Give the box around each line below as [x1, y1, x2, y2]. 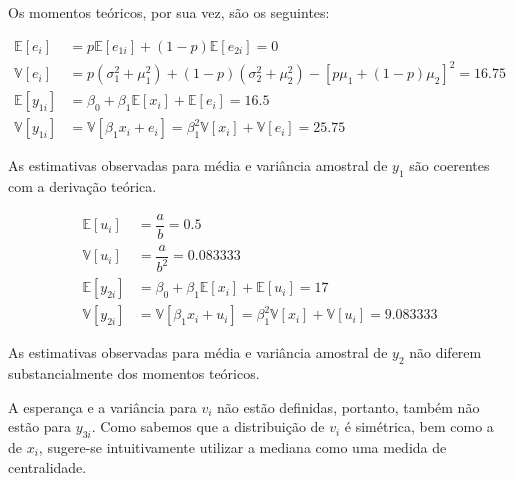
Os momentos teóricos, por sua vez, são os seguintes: [8, 2, 330, 22]
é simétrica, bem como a [344, 416, 494, 437]
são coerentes [409, 155, 490, 176]
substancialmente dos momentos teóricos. [8, 363, 260, 383]
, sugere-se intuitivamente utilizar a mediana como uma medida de [38, 436, 447, 457]
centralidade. [8, 456, 87, 477]
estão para [8, 416, 72, 437]
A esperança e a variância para [8, 396, 197, 417]
